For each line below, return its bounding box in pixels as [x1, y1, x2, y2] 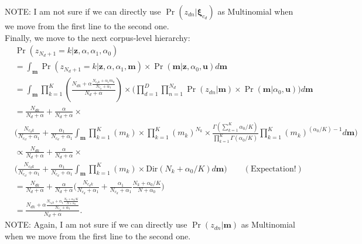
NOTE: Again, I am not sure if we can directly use [5, 218, 187, 231]
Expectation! [250, 164, 296, 173]
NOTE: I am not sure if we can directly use [5, 5, 161, 17]
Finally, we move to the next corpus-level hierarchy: [5, 31, 190, 43]
